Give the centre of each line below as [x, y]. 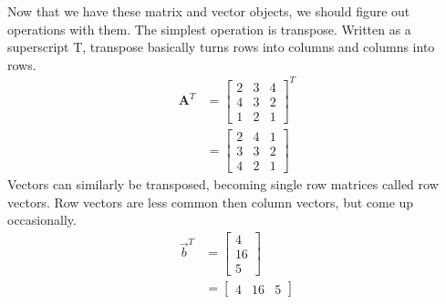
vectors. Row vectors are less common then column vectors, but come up [211, 202]
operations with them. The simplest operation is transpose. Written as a [209, 29]
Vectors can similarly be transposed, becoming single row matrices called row [223, 184]
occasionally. [42, 220]
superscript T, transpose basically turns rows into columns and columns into [221, 47]
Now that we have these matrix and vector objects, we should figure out [209, 11]
